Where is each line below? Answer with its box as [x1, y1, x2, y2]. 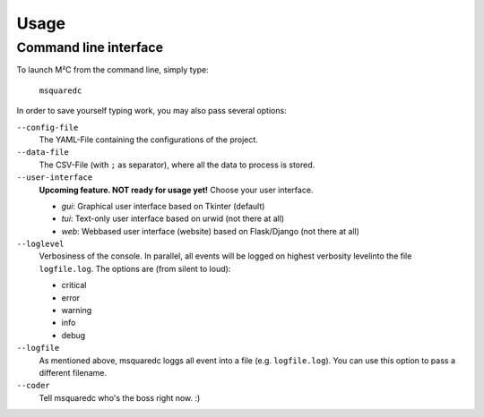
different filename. [39, 367, 108, 378]
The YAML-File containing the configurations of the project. [39, 134, 259, 145]
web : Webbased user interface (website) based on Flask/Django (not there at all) [61, 226, 360, 236]
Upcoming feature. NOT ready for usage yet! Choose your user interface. [39, 184, 314, 195]
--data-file [16, 148, 69, 157]
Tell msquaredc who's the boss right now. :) [39, 392, 201, 403]
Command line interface [16, 39, 164, 55]
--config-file [16, 122, 79, 132]
